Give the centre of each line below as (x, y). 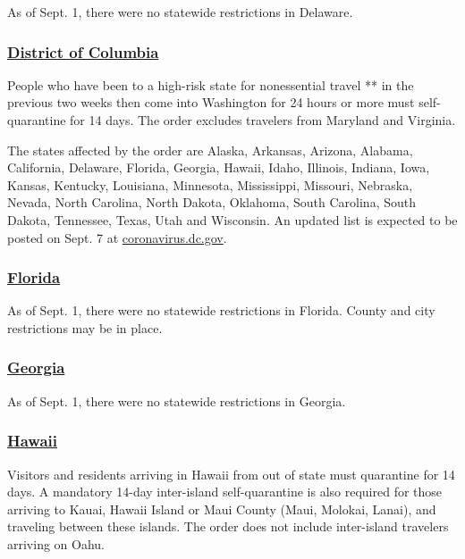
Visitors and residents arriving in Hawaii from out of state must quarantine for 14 (231, 474)
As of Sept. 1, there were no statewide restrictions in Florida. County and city (221, 310)
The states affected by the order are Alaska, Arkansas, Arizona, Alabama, (210, 150)
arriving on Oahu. (56, 543)
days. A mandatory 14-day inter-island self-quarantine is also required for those (225, 492)
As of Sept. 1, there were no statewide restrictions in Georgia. (177, 400)
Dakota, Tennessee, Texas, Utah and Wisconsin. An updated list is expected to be (232, 219)
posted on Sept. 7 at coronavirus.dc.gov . (117, 237)
